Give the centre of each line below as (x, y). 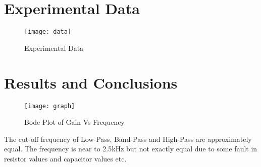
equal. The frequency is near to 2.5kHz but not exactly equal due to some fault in (131, 149)
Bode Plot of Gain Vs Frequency (74, 122)
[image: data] (48, 32)
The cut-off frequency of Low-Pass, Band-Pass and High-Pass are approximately (128, 139)
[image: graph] (50, 106)
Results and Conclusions (91, 82)
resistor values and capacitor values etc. (65, 158)
